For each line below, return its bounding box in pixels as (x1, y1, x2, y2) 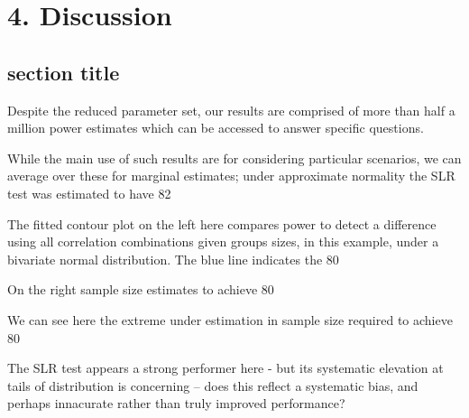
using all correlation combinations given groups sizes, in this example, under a (7, 232, 439, 251)
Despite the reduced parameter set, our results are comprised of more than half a (7, 100, 455, 119)
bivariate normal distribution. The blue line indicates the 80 (7, 249, 339, 268)
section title (7, 58, 120, 86)
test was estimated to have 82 (7, 183, 171, 202)
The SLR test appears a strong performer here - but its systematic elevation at (7, 358, 444, 377)
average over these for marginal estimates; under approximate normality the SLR (7, 166, 455, 185)
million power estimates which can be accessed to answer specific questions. (7, 118, 424, 137)
